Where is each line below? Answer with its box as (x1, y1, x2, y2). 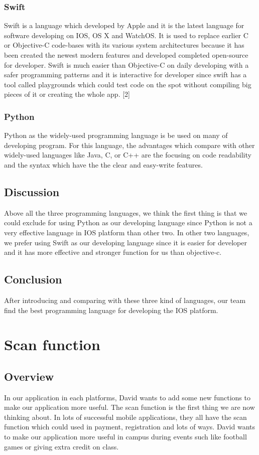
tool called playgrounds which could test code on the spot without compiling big (4, 79, 251, 89)
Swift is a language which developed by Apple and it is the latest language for (4, 20, 244, 31)
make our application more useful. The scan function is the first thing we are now (4, 402, 255, 412)
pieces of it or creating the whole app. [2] (4, 89, 130, 99)
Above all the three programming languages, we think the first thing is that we (4, 207, 247, 218)
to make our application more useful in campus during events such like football (4, 431, 247, 442)
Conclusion (4, 271, 62, 287)
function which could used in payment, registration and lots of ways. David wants (4, 421, 255, 432)
